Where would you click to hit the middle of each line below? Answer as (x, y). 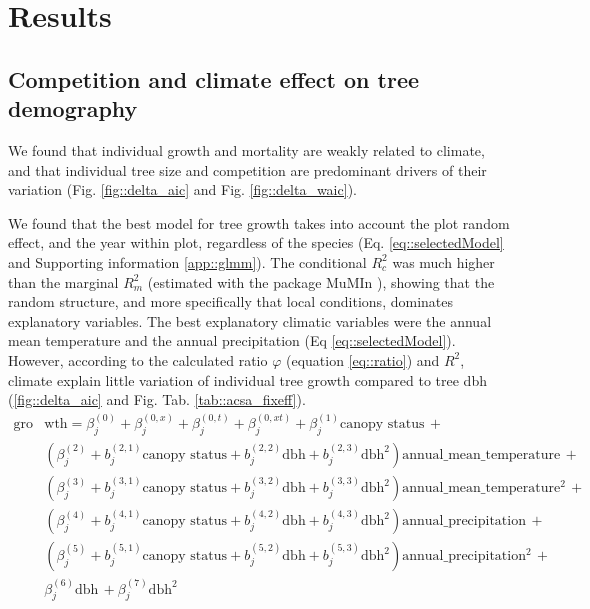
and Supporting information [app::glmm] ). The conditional (187, 261)
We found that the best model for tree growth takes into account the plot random (259, 222)
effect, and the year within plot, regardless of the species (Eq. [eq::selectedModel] (256, 242)
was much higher (443, 261)
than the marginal (63, 281)
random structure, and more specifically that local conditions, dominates (230, 301)
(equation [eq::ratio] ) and (362, 359)
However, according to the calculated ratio (138, 359)
